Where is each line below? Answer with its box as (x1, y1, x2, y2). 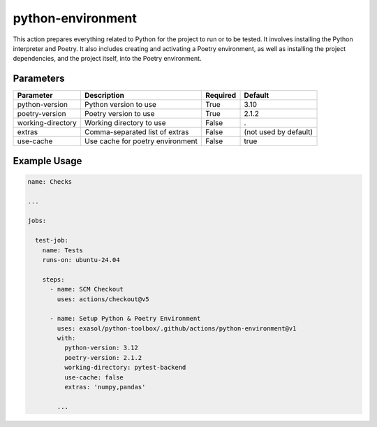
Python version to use (84, 100, 156, 110)
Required (205, 91, 237, 101)
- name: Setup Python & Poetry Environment (50, 314, 201, 323)
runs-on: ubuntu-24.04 (42, 256, 120, 263)
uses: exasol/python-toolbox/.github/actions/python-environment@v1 (57, 324, 297, 332)
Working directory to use (84, 118, 166, 128)
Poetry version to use (84, 109, 155, 119)
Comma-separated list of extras (84, 127, 189, 137)
